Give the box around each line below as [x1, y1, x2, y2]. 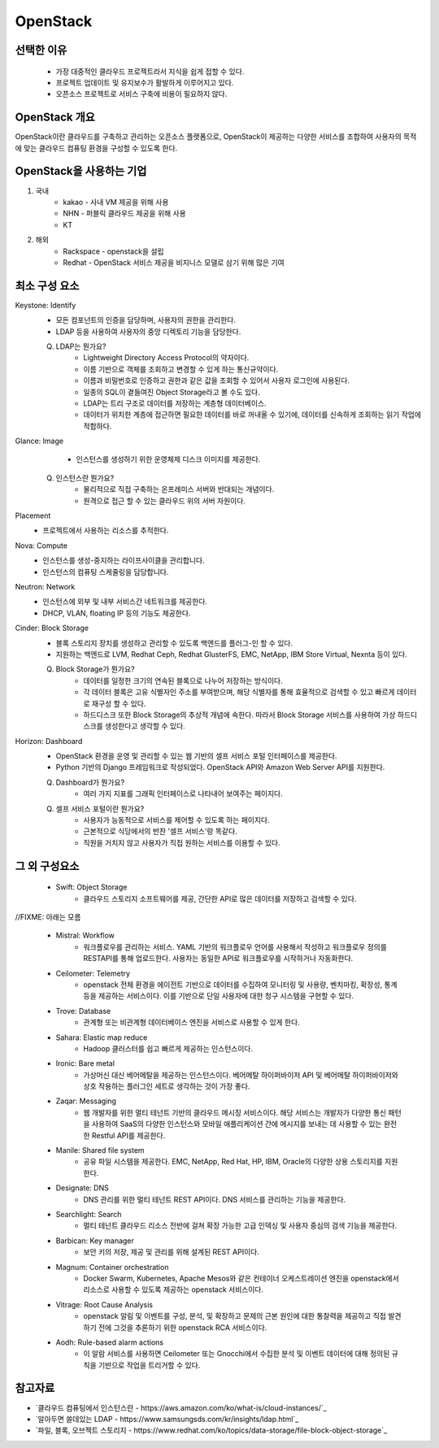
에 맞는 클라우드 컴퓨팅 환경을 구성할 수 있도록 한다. [15, 143, 178, 153]
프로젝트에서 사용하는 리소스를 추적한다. [42, 525, 169, 536]
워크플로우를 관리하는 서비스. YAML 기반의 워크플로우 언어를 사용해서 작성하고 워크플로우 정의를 [83, 941, 388, 951]
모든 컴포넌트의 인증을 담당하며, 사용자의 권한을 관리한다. [55, 315, 236, 325]
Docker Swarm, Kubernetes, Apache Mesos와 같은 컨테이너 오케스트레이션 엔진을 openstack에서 [83, 1273, 400, 1283]
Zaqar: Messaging [55, 1096, 117, 1106]
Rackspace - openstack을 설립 [63, 246, 164, 256]
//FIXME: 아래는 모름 [15, 912, 81, 922]
